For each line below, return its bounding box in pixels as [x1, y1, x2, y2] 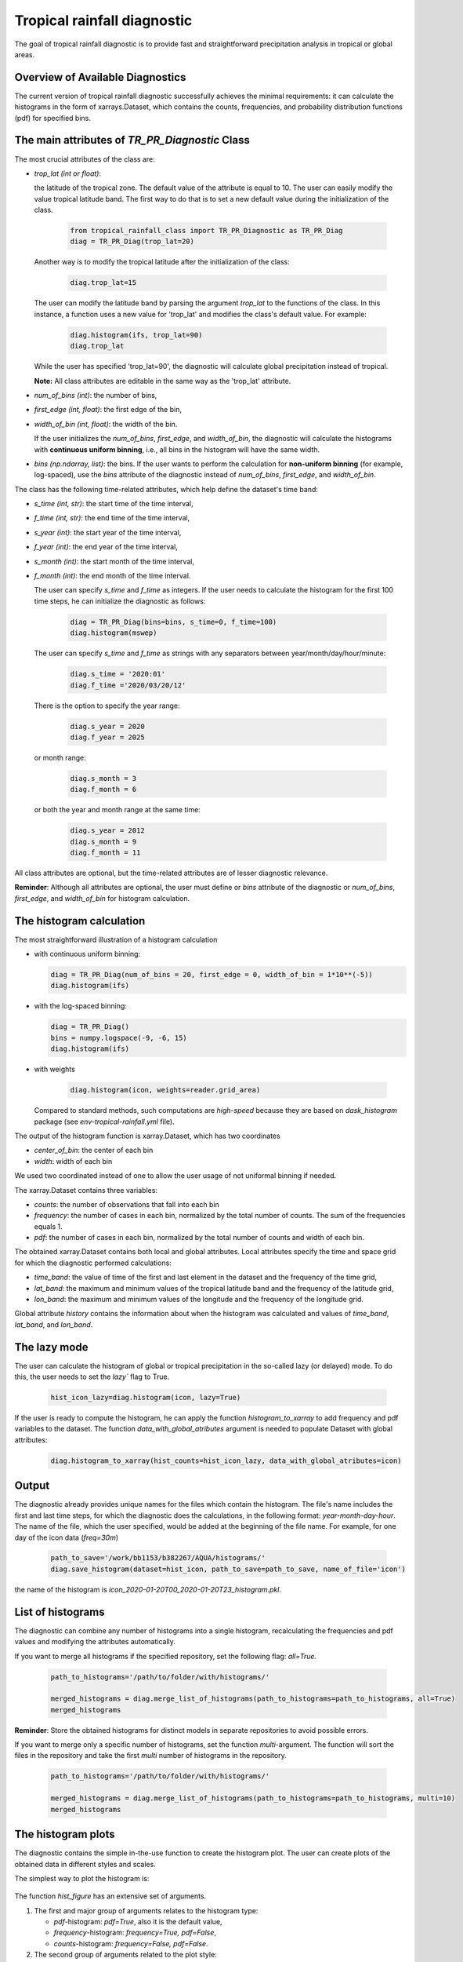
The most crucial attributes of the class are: [14, 154, 156, 164]
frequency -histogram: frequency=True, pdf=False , [53, 1927, 217, 1938]
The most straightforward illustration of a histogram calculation [14, 935, 218, 944]
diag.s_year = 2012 [70, 826, 145, 835]
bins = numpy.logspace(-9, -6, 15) [50, 1033, 187, 1042]
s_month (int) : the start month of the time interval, [34, 556, 195, 566]
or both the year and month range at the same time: [34, 805, 201, 815]
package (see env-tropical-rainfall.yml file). [34, 1117, 175, 1126]
